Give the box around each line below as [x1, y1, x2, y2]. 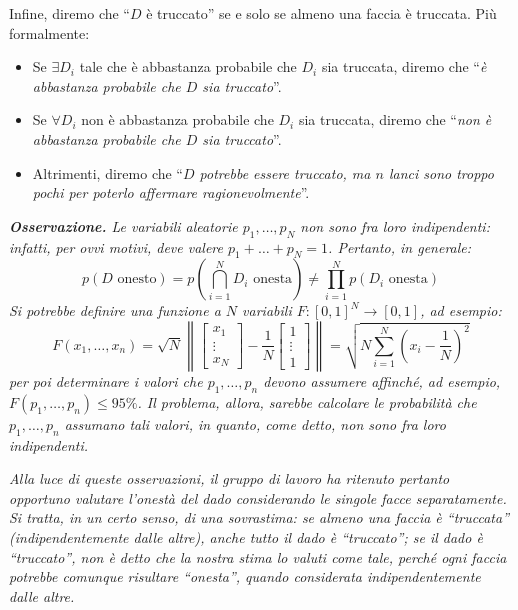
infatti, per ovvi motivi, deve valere [9, 236, 224, 257]
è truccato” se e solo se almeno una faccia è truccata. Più [146, 3, 497, 23]
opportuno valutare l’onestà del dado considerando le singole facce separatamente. [9, 487, 507, 508]
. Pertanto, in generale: [328, 236, 472, 257]
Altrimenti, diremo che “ [32, 162, 183, 183]
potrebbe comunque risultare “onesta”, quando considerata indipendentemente [9, 566, 481, 587]
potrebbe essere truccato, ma [199, 162, 371, 183]
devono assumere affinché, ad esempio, [263, 370, 501, 391]
